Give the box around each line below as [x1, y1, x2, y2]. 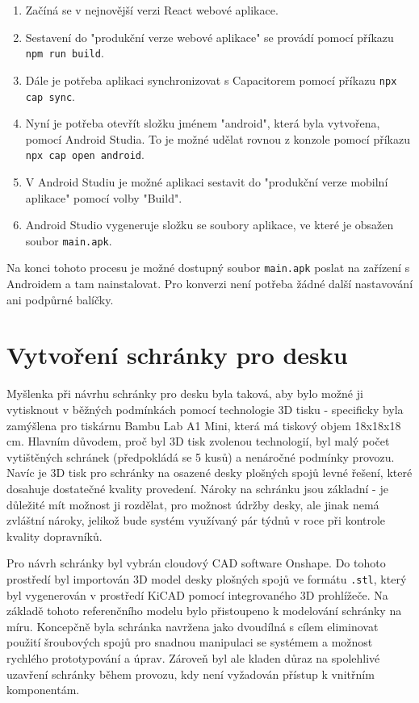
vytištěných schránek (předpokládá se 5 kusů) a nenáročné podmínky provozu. [6, 448, 395, 465]
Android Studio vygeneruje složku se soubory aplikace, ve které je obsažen [25, 216, 394, 233]
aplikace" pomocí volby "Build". [25, 189, 182, 206]
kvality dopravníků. [6, 527, 103, 544]
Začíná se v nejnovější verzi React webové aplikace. [25, 2, 279, 18]
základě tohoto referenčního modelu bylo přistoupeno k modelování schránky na [6, 602, 402, 619]
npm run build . [25, 44, 104, 61]
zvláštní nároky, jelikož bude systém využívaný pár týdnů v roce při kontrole [6, 512, 386, 529]
